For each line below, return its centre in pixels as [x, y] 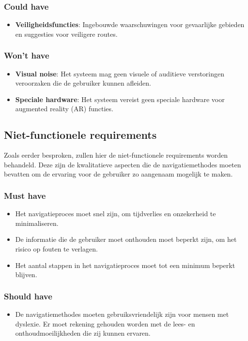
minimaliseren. [37, 223]
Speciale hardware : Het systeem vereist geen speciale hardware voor [120, 99]
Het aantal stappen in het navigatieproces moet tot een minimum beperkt [125, 265]
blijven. [26, 274]
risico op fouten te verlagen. [56, 248]
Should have [28, 296]
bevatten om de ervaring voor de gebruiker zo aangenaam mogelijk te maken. [118, 174]
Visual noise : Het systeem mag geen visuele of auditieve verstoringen [120, 73]
